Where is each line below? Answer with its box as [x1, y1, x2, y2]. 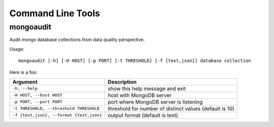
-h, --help [12, 86, 38, 91]
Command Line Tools [9, 8, 100, 19]
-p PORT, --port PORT [12, 99, 63, 105]
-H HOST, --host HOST [12, 92, 63, 98]
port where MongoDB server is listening [107, 98, 203, 105]
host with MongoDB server [107, 91, 172, 99]
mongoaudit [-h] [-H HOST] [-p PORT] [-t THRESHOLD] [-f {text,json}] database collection [18, 58, 251, 63]
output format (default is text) [107, 112, 179, 119]
